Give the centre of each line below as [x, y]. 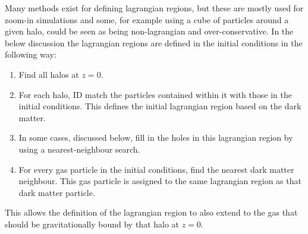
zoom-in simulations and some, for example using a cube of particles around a [147, 19]
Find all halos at [49, 74]
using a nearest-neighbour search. [79, 149]
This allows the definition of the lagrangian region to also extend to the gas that [151, 212]
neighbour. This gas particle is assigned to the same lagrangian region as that [160, 181]
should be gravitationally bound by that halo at [92, 224]
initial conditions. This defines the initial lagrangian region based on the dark [160, 106]
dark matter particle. [57, 192]
